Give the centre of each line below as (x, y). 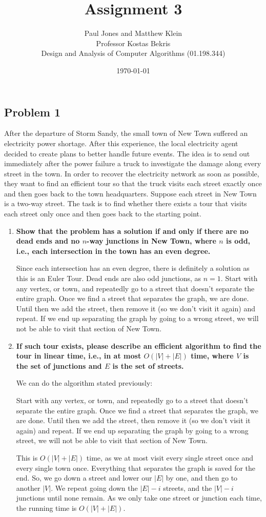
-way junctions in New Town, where (151, 241)
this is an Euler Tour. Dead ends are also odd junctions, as (109, 278)
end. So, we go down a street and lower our (84, 478)
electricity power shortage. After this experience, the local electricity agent (121, 143)
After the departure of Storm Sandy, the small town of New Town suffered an (126, 133)
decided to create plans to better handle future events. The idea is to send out (127, 153)
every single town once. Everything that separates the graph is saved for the (136, 468)
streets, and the (188, 488)
